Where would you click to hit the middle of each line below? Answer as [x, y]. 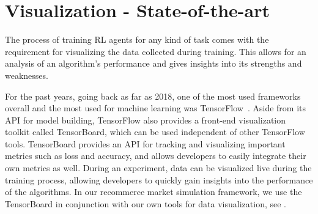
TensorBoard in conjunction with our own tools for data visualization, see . [146, 203]
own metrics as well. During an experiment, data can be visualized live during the [158, 168]
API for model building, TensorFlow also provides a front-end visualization [146, 120]
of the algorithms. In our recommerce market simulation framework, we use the [153, 192]
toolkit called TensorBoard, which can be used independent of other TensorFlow [155, 132]
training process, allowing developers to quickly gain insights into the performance [159, 179]
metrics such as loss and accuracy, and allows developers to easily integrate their [156, 156]
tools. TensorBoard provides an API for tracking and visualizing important [145, 143]
